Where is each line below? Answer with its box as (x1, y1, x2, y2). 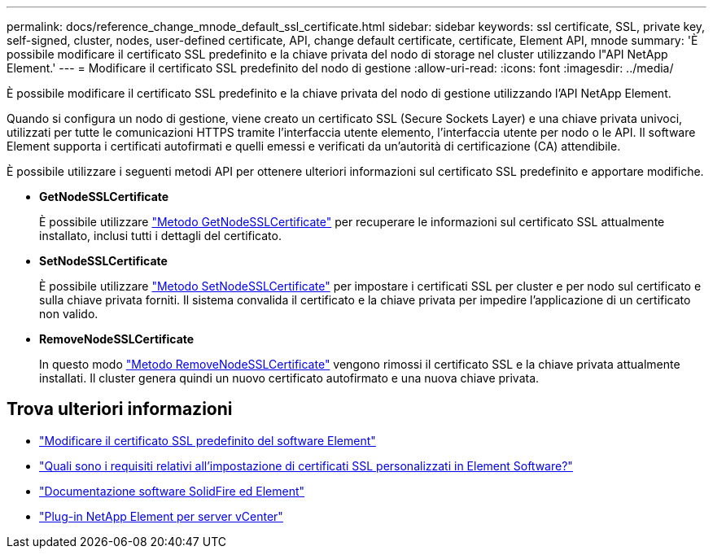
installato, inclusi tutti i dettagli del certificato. (39, 229, 282, 243)
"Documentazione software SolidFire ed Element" (39, 483, 305, 498)
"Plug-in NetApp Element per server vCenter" (39, 509, 283, 523)
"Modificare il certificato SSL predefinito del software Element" (39, 433, 376, 448)
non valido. (39, 307, 98, 321)
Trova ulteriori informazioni (7, 399, 233, 420)
